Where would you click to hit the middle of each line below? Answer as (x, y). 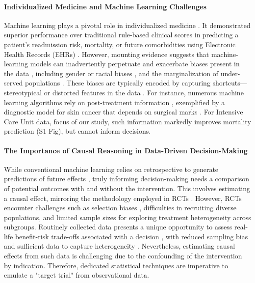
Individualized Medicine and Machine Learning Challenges (105, 6)
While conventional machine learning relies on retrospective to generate (111, 169)
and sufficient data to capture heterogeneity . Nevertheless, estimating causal (120, 246)
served (13, 83)
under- (230, 73)
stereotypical (23, 92)
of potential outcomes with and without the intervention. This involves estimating (127, 188)
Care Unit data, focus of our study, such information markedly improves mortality (127, 121)
